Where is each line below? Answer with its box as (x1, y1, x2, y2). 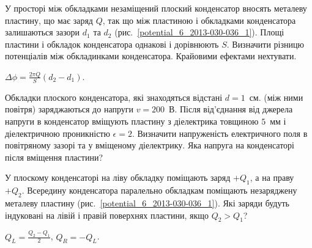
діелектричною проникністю (5, 126, 110, 139)
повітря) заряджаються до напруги (5, 103, 133, 115)
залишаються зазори (5, 26, 80, 38)
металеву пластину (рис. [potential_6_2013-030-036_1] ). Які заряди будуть (5, 196, 289, 209)
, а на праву (250, 171, 294, 184)
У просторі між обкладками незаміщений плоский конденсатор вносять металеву (5, 2, 307, 14)
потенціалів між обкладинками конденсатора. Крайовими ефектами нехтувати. (5, 49, 297, 62)
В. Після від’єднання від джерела (169, 103, 293, 115)
